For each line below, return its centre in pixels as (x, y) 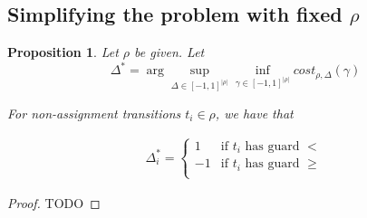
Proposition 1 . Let (63, 52)
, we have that (254, 113)
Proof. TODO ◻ (54, 202)
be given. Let (169, 52)
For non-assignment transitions (94, 113)
